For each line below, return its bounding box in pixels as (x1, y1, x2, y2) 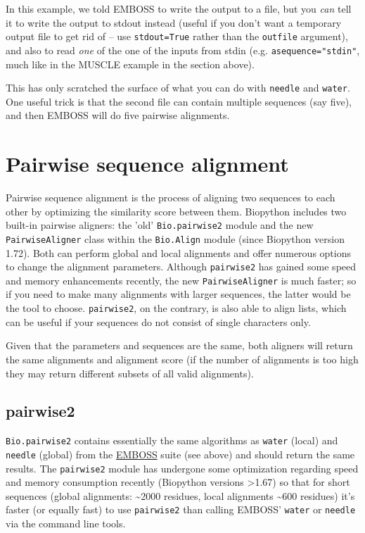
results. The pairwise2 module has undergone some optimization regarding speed (6, 460, 359, 475)
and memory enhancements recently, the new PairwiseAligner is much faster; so (6, 272, 357, 287)
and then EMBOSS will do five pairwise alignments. (6, 108, 230, 123)
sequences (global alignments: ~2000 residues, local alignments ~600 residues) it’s (6, 488, 355, 503)
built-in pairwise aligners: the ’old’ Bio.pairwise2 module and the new (6, 218, 314, 232)
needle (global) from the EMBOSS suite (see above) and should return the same (6, 446, 355, 461)
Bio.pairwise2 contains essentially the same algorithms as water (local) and (6, 433, 338, 448)
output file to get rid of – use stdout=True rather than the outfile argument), (6, 29, 348, 44)
